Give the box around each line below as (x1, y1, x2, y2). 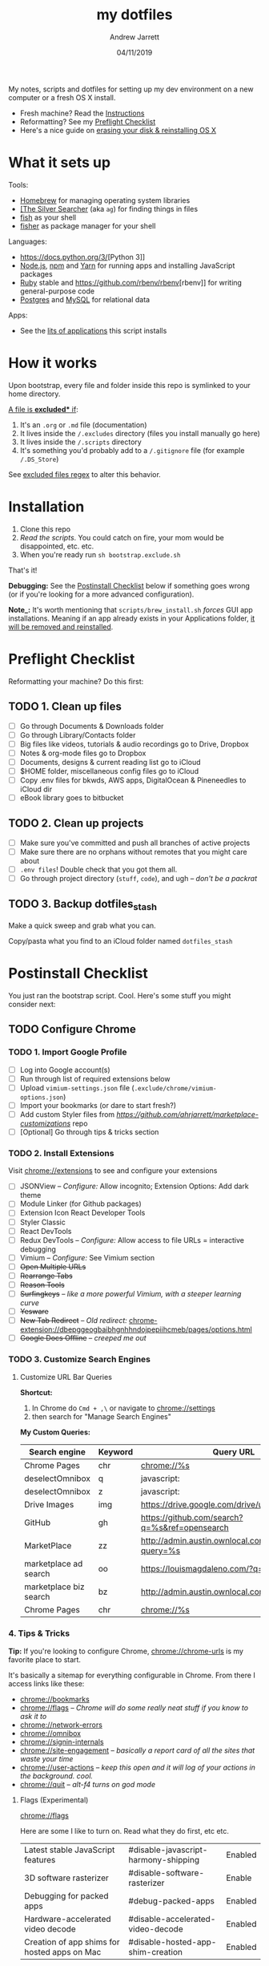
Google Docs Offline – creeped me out (19, 1333, 147, 1343)
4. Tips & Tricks (8, 1628, 70, 1639)
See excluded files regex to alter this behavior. (8, 469, 162, 479)
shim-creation (128, 1946, 183, 1957)
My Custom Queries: (19, 1427, 90, 1437)
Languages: (8, 237, 47, 246)
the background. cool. (19, 1770, 94, 1781)
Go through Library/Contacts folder (19, 730, 136, 739)
